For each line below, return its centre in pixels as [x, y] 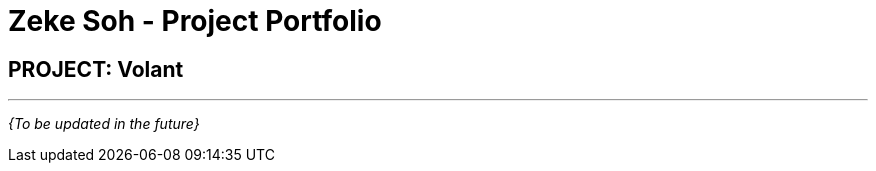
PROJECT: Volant [96, 69]
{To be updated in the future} [104, 124]
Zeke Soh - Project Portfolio [195, 21]
